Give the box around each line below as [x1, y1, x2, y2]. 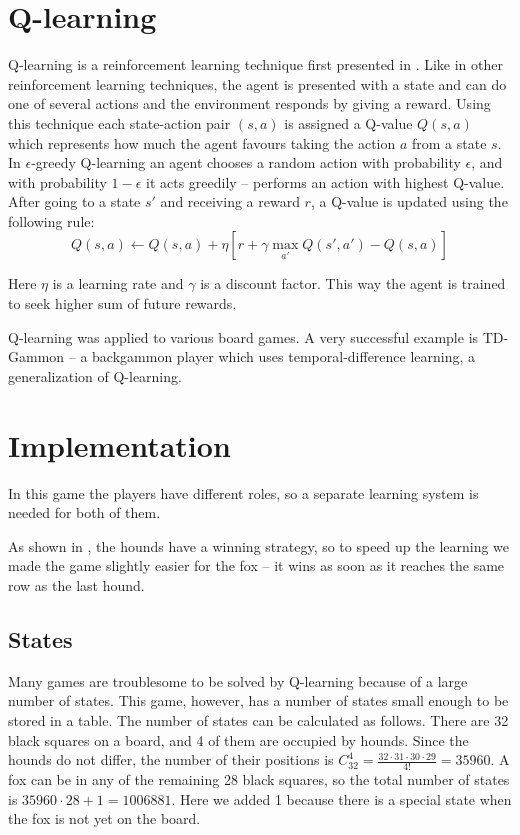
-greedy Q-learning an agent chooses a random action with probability [31, 152, 461, 173]
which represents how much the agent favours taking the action [8, 132, 396, 153]
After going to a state [8, 191, 141, 212]
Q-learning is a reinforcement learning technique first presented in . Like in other [8, 54, 503, 75]
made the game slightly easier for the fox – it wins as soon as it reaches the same [8, 555, 505, 576]
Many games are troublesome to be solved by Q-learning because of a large [8, 670, 468, 691]
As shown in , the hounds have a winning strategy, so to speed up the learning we [8, 535, 510, 556]
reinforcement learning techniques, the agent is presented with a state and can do [8, 73, 507, 94]
